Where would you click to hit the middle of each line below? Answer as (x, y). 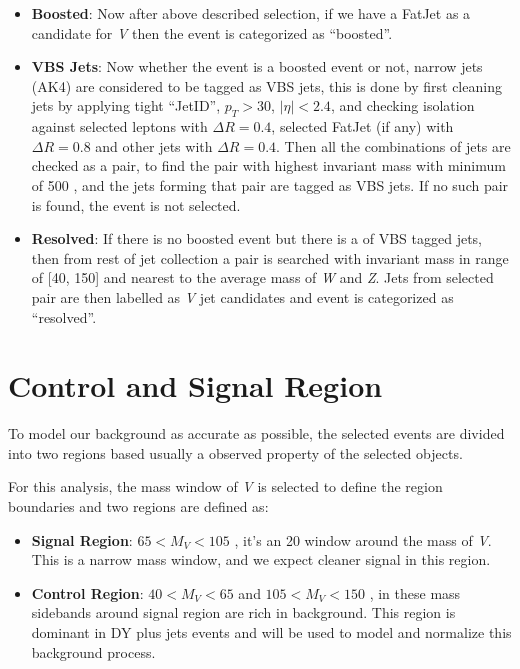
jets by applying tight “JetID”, (126, 105)
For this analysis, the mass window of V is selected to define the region (225, 486)
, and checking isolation (402, 105)
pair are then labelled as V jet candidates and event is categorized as (242, 296)
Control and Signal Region (195, 385)
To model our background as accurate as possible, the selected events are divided (256, 433)
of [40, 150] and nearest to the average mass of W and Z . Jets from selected (262, 277)
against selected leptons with (119, 126)
